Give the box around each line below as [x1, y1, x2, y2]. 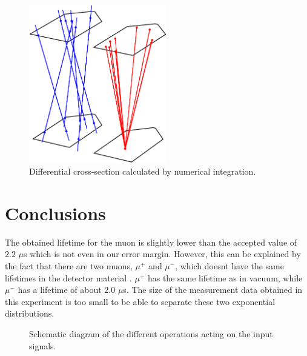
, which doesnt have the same [175, 260, 284, 272]
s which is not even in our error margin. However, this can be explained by [24, 247, 301, 260]
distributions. [5, 307, 54, 320]
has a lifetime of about [18, 283, 102, 296]
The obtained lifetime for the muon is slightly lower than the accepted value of [5, 235, 297, 248]
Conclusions [5, 200, 106, 225]
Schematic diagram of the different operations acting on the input [29, 327, 273, 340]
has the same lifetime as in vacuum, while [147, 271, 303, 284]
